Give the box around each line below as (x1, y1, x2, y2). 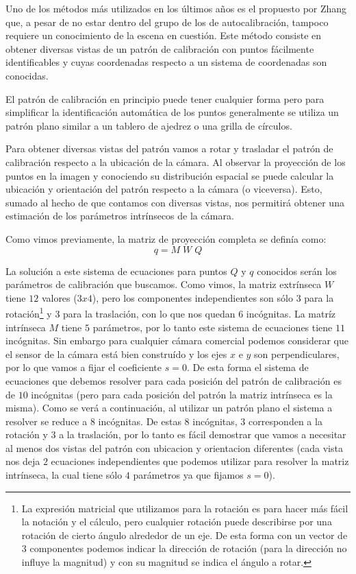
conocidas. (5, 68, 49, 82)
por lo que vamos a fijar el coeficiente (5, 360, 162, 374)
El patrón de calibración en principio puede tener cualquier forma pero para (5, 91, 325, 106)
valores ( (41, 290, 77, 304)
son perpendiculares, (254, 346, 340, 361)
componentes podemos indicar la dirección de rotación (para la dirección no (29, 541, 347, 555)
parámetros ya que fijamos (133, 468, 244, 482)
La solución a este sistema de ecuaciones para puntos (5, 263, 227, 278)
